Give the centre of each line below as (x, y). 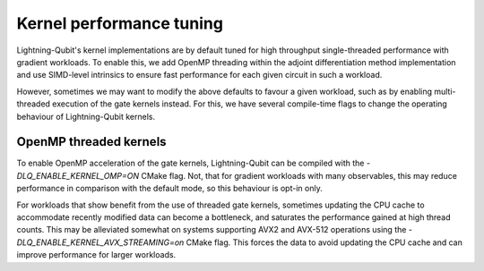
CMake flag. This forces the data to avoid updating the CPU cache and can (324, 242)
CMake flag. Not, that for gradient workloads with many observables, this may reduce (298, 175)
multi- (445, 91)
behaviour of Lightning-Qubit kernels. (86, 116)
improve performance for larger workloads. (96, 255)
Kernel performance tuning (120, 23)
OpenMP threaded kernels (91, 142)
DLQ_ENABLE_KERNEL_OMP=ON (78, 175)
